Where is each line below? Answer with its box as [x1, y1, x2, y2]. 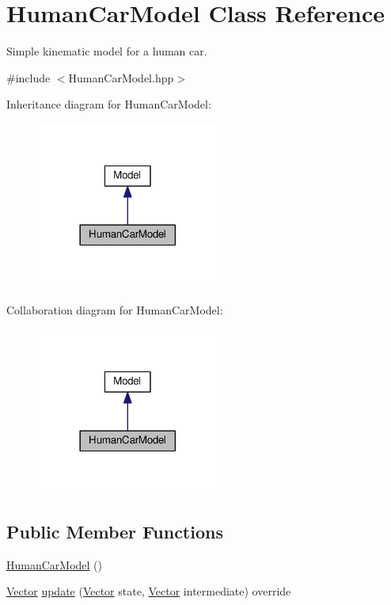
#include [6, 69, 51, 86]
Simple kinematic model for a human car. [6, 43, 207, 59]
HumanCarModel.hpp [68, 69, 174, 86]
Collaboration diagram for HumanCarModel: [6, 302, 223, 318]
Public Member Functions [6, 519, 223, 544]
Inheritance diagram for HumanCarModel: [6, 96, 211, 112]
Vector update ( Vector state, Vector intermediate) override [6, 583, 291, 599]
